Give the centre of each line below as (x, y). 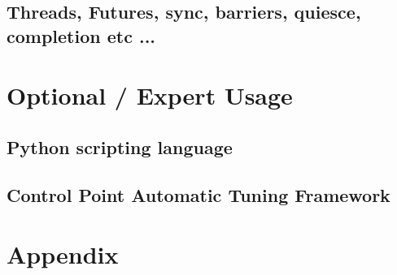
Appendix (63, 254)
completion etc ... (81, 35)
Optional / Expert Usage (150, 95)
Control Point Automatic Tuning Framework (198, 194)
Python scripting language (120, 146)
